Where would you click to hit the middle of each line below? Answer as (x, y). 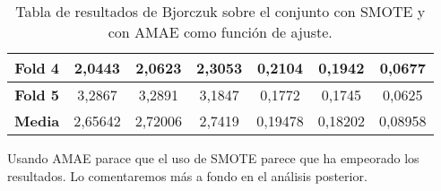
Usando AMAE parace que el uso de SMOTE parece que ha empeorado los (213, 158)
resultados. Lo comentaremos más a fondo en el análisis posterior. (187, 175)
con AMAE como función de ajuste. (220, 32)
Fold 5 (37, 95)
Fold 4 (37, 68)
